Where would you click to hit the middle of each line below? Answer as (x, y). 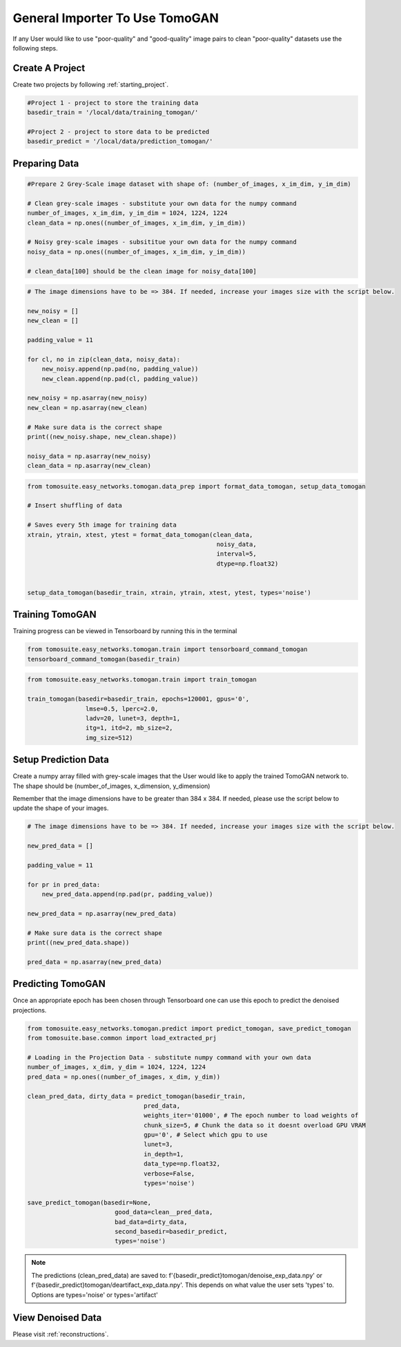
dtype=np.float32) (247, 564)
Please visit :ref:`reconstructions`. (61, 1335)
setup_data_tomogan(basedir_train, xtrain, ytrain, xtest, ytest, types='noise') (169, 592)
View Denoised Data (57, 1318)
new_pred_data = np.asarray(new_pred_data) (102, 913)
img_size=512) (109, 737)
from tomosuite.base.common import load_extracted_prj (122, 1038)
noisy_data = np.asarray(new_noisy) (89, 456)
